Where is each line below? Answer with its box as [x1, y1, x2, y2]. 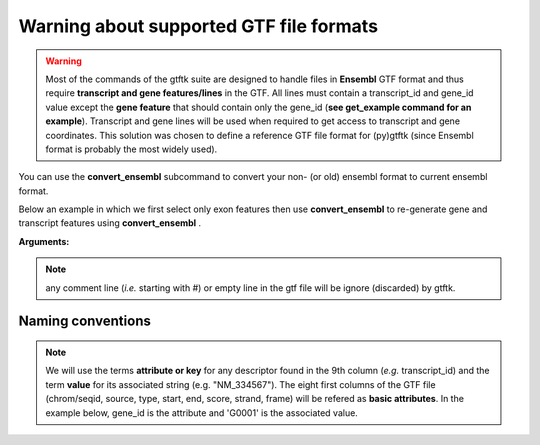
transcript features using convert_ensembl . [18, 217, 202, 229]
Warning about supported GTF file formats [18, 15, 379, 37]
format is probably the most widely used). [45, 143, 218, 155]
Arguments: [18, 235, 70, 247]
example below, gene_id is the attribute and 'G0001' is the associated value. [45, 406, 359, 419]
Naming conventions [18, 313, 152, 330]
